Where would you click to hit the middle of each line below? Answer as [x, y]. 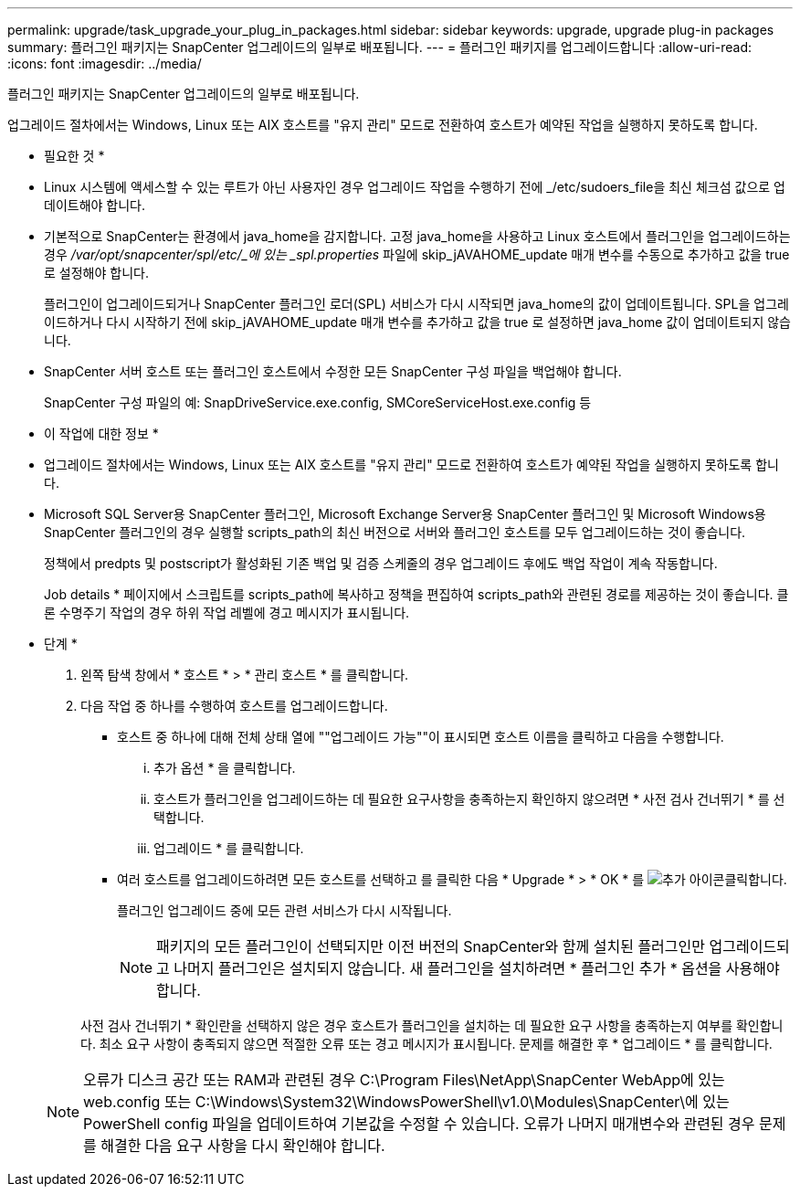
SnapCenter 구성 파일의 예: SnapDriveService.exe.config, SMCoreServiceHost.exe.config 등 [318, 402]
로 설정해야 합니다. [96, 273]
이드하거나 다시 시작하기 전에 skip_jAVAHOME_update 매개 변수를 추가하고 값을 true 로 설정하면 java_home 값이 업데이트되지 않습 [418, 322]
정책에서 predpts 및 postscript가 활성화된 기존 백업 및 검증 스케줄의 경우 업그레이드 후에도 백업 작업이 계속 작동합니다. [381, 563]
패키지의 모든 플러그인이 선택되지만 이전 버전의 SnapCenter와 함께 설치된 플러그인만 [431, 946]
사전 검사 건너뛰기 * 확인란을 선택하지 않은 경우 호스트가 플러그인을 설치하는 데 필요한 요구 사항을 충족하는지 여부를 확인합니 [432, 1025]
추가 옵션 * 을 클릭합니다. [225, 768]
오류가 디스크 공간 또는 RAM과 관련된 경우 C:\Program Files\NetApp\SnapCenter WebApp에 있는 [404, 1080]
